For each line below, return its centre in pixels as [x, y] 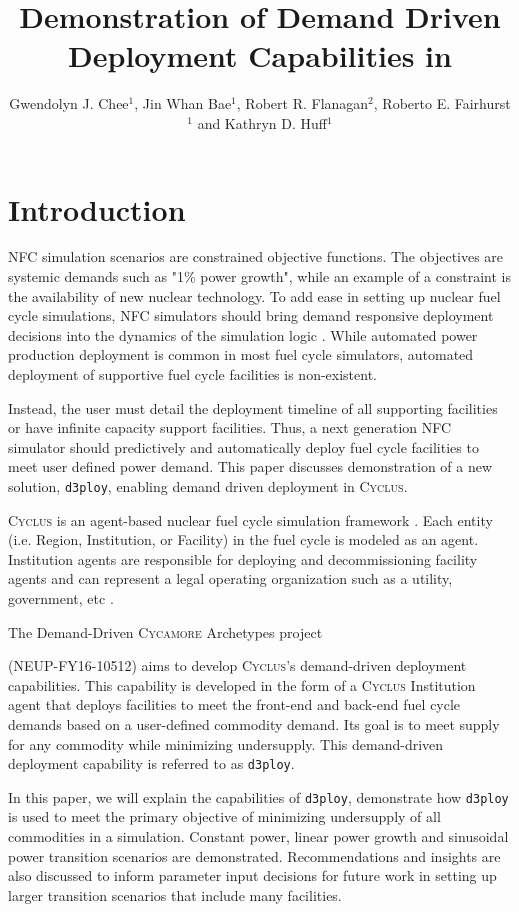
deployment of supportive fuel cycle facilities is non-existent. [193, 374]
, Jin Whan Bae [183, 103]
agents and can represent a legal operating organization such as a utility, [230, 578]
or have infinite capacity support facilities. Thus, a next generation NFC [230, 427]
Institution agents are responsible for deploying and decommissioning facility [243, 558]
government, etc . [61, 598]
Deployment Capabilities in [260, 55]
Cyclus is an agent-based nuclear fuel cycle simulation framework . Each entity [250, 519]
